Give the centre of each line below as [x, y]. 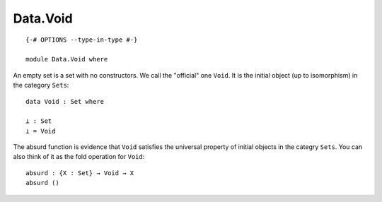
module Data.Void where [67, 59]
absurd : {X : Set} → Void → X [80, 173]
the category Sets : [41, 85]
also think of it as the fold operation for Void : [79, 157]
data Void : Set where [65, 101]
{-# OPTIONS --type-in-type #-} [82, 40]
